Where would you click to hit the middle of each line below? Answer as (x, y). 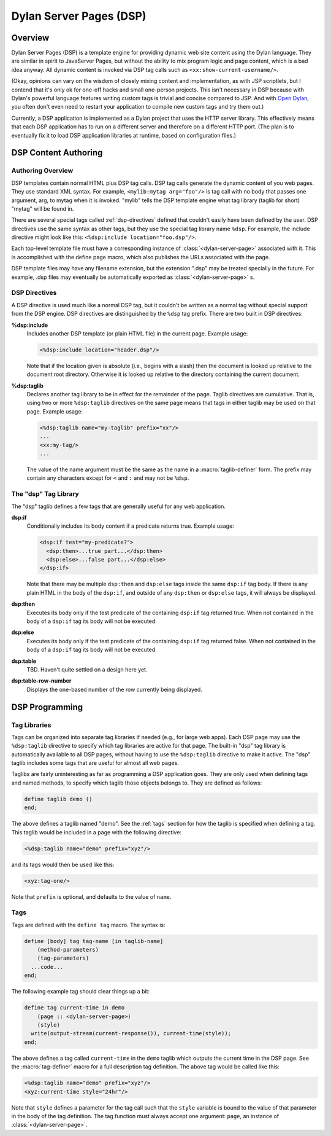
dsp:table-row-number (41, 681)
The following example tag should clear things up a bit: (81, 992)
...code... (47, 967)
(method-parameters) (68, 950)
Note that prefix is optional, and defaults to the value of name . (91, 896)
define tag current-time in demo (74, 1008)
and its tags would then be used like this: (63, 864)
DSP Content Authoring (57, 153)
